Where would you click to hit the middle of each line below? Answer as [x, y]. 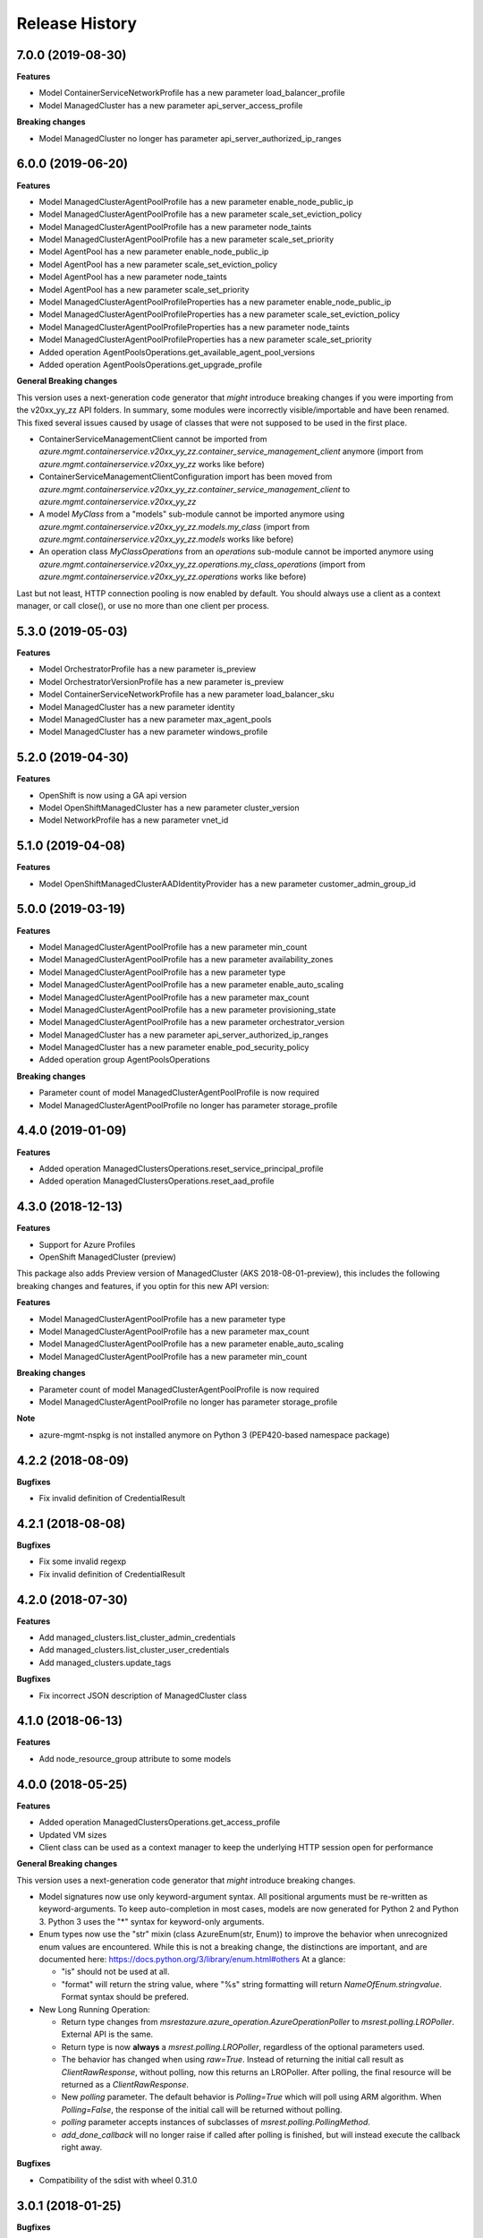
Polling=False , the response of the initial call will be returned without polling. [202, 2109]
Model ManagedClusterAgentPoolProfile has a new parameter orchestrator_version [192, 1022]
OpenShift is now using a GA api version [113, 795]
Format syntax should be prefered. [125, 1997]
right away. [82, 2147]
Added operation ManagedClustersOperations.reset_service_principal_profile [181, 1168]
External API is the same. [107, 2034]
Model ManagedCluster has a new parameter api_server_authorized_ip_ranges [184, 1035]
